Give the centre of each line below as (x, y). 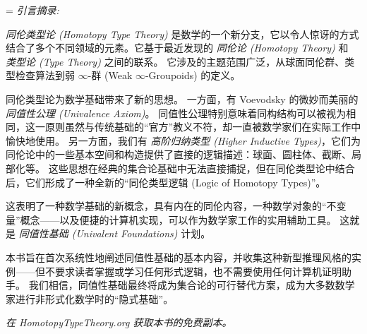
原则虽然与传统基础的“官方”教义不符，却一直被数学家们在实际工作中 (203, 127)
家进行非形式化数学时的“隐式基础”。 (90, 298)
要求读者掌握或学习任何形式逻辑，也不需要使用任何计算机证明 (198, 271)
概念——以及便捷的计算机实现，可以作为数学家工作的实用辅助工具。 (178, 219)
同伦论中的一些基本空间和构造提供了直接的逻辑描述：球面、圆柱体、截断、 (179, 154)
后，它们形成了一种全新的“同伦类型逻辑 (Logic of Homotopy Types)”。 (166, 182)
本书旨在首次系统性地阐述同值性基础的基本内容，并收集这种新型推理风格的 (179, 257)
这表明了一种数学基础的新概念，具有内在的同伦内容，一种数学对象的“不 (171, 206)
